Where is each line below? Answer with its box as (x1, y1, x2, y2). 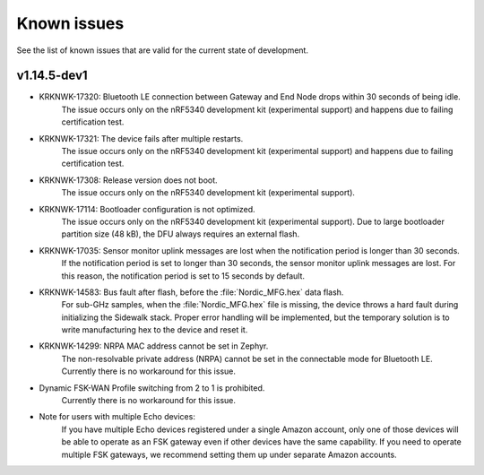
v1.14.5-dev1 (16, 68, 89, 83)
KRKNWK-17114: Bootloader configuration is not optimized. (39, 203, 255, 214)
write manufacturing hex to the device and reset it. (61, 324, 248, 335)
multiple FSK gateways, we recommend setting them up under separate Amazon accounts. (61, 449, 398, 460)
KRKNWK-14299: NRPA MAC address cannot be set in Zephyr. (39, 341, 269, 351)
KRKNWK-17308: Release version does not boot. (39, 175, 219, 186)
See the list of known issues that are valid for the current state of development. (16, 45, 309, 56)
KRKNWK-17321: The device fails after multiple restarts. (39, 133, 244, 143)
